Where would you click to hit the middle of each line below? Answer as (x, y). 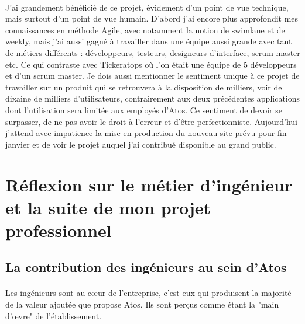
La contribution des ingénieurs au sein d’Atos (146, 267)
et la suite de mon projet (108, 207)
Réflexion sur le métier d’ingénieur (149, 184)
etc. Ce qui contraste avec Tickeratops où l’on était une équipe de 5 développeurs (151, 64)
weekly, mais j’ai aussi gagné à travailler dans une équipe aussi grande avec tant (149, 41)
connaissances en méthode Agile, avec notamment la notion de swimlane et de (145, 29)
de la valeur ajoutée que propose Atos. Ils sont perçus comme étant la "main (142, 304)
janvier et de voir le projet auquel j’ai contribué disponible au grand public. (141, 144)
